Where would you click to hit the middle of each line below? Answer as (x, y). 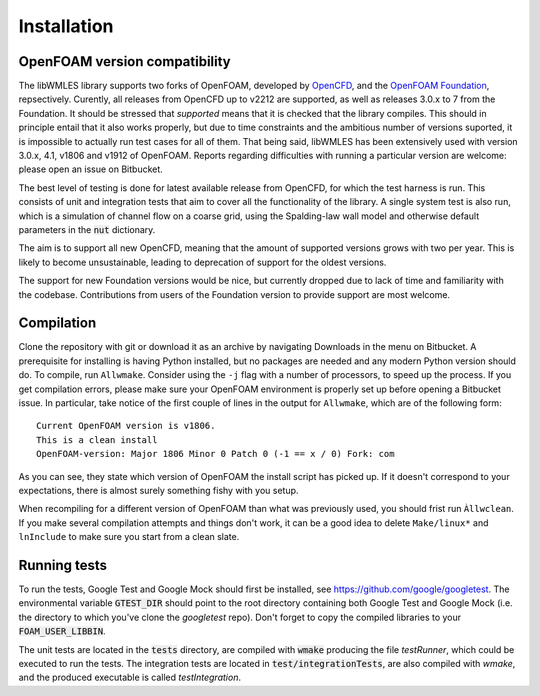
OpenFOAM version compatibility (125, 61)
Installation (66, 26)
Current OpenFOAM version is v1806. (126, 426)
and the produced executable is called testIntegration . (130, 677)
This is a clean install (97, 439)
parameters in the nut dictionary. (87, 229)
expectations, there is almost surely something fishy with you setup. (158, 490)
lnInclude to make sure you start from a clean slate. (129, 537)
